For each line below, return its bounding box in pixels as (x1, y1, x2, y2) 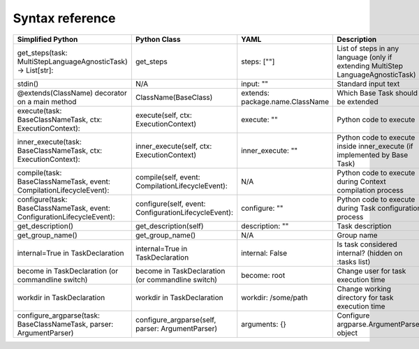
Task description (337, 221, 392, 230)
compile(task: (17, 168, 62, 177)
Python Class (135, 34, 181, 44)
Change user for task (337, 266, 406, 276)
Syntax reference (13, 10, 116, 26)
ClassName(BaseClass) (135, 92, 213, 102)
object (337, 328, 358, 338)
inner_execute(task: (17, 137, 82, 147)
